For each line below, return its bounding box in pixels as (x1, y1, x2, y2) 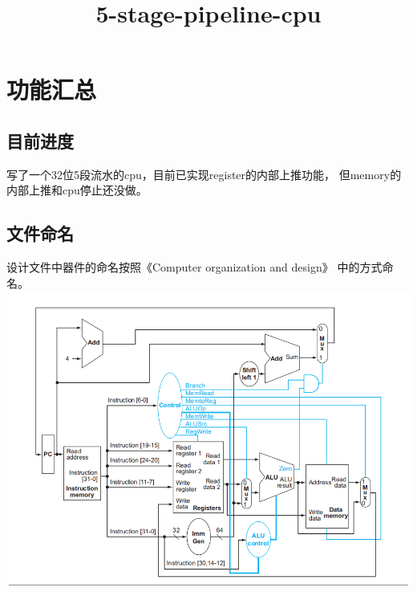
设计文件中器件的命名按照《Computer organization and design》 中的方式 (6, 259, 383, 276)
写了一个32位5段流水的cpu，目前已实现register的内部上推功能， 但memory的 (6, 165, 402, 182)
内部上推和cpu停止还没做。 (6, 182, 148, 198)
